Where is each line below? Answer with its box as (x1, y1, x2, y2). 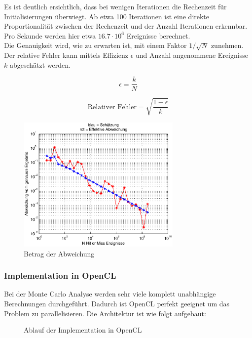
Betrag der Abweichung (24, 248, 95, 258)
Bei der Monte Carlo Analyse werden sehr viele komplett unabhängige (4, 289, 216, 299)
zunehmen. (211, 40, 244, 50)
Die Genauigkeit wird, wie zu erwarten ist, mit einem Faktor (4, 40, 187, 50)
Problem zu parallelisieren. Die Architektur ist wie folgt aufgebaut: (4, 308, 206, 318)
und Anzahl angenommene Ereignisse (136, 49, 248, 60)
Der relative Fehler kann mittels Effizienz (4, 49, 128, 60)
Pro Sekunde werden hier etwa (4, 30, 96, 41)
